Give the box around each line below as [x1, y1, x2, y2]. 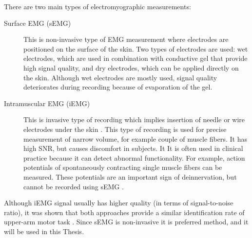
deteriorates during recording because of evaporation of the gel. [23, 82, 213, 92]
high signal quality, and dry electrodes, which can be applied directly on [23, 62, 239, 73]
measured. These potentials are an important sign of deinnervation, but [23, 171, 237, 182]
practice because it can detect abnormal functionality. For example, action [23, 152, 245, 163]
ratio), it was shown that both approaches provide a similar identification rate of [4, 207, 245, 217]
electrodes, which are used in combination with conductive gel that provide [23, 53, 248, 63]
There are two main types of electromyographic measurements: [4, 1, 191, 11]
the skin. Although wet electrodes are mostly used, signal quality [23, 72, 217, 82]
